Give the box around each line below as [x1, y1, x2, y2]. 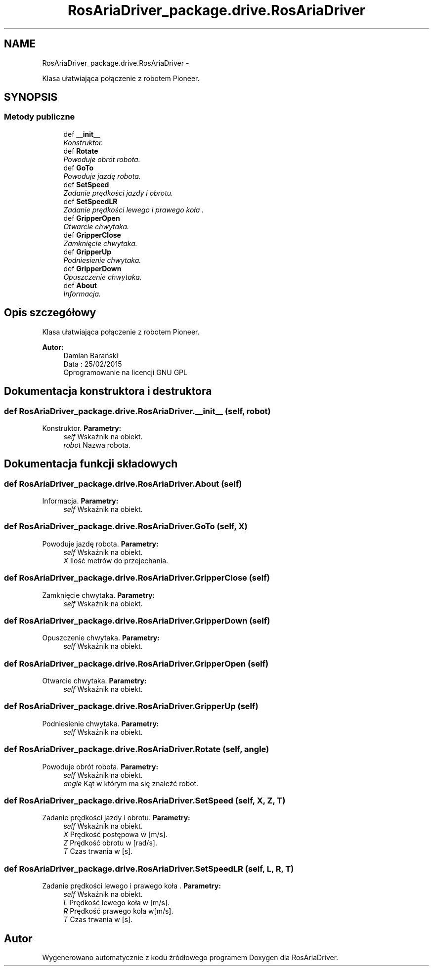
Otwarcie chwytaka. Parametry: [42, 676, 147, 685]
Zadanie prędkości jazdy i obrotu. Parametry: [42, 813, 190, 822]
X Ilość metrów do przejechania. [63, 556, 169, 565]
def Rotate [63, 146, 98, 155]
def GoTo [63, 163, 94, 172]
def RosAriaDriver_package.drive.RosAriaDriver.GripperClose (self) [4, 573, 270, 583]
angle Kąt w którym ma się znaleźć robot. [63, 779, 199, 788]
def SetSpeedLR [63, 197, 118, 206]
